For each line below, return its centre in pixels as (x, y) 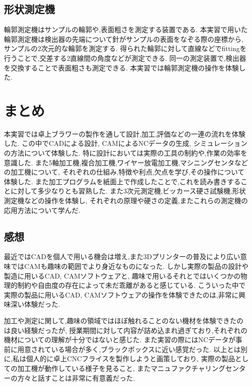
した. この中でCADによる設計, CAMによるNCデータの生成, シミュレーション (126, 143)
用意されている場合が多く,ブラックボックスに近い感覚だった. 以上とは (129, 349)
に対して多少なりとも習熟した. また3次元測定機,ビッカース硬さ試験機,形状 (128, 191)
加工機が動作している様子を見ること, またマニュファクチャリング (121, 368)
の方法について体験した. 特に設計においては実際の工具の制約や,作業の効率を (126, 153)
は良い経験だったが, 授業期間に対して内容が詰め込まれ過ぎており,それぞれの (126, 330)
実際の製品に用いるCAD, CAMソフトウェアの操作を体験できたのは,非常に (121, 294)
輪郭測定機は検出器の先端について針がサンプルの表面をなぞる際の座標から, (124, 39)
